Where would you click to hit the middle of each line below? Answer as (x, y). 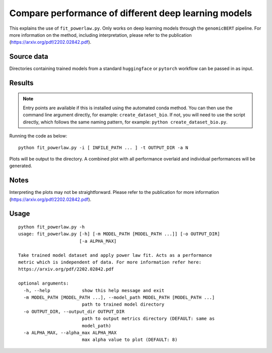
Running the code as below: (38, 136)
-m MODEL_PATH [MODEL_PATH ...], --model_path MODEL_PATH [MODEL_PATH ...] (119, 297)
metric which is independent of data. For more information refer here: (110, 262)
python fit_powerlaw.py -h (52, 227)
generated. (21, 166)
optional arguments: (44, 284)
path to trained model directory (123, 304)
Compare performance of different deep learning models (131, 13)
